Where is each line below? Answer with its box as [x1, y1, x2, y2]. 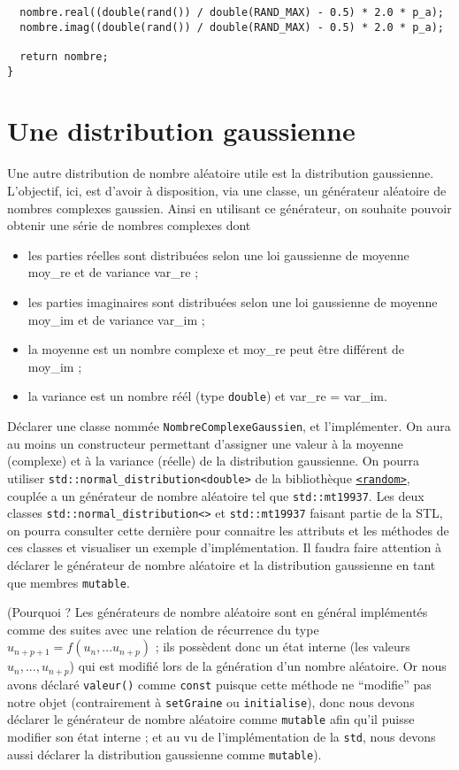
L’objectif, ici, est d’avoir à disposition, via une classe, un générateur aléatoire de [7, 181, 447, 199]
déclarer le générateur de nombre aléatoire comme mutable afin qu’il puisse [7, 710, 415, 728]
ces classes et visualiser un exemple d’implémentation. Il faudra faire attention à [7, 538, 441, 557]
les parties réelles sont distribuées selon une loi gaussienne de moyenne [27, 245, 409, 264]
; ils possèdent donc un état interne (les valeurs [155, 637, 410, 656]
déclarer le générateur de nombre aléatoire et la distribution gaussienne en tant [7, 556, 436, 574]
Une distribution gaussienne [7, 112, 356, 149]
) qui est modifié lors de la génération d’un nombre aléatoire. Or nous [69, 657, 447, 675]
